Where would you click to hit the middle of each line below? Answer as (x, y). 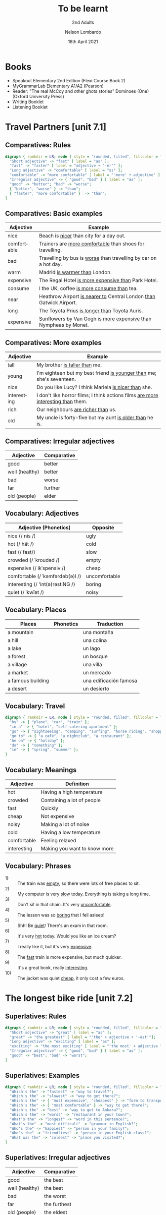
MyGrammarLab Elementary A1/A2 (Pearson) (58, 86)
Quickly (49, 808)
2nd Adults (83, 22)
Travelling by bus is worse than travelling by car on (98, 258)
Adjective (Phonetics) (44, 527)
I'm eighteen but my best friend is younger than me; (96, 373)
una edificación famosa (110, 681)
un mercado (97, 672)
